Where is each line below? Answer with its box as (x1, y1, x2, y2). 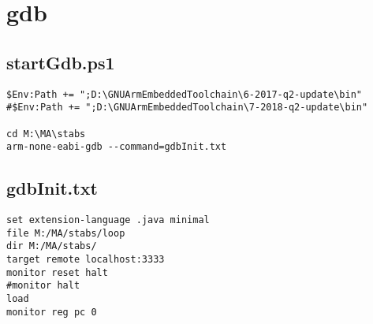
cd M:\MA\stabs (6, 128, 86, 140)
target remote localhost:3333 (6, 254, 165, 266)
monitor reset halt (6, 266, 108, 278)
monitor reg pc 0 (6, 306, 97, 318)
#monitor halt (6, 280, 80, 292)
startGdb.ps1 (6, 50, 115, 74)
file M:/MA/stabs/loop (6, 227, 125, 239)
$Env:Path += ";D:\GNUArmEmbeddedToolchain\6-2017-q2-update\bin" (6, 88, 363, 100)
